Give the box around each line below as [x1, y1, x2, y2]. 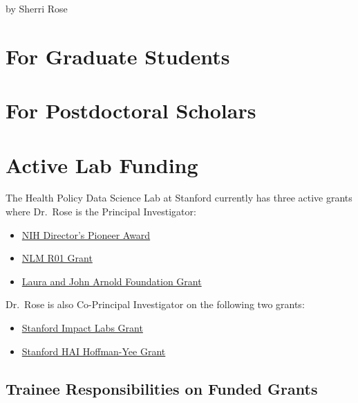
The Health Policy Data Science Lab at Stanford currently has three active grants [6, 190, 352, 205]
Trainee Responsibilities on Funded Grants [6, 377, 318, 399]
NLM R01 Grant [21, 251, 93, 265]
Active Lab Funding [6, 150, 198, 179]
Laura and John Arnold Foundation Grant [21, 274, 202, 288]
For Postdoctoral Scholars [6, 96, 256, 125]
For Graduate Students [6, 42, 230, 70]
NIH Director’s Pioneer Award [21, 227, 151, 242]
